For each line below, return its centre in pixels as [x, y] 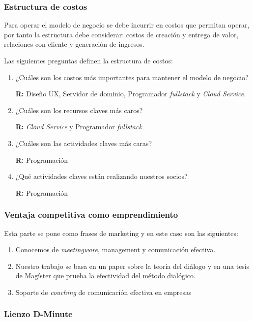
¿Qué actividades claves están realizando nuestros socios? [101, 176]
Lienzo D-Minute [38, 314]
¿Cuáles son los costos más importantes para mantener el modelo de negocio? [132, 77]
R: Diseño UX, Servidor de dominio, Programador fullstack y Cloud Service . [131, 94]
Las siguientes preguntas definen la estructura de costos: [88, 60]
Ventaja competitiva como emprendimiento [91, 215]
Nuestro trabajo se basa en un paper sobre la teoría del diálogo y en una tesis [132, 266]
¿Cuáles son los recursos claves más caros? [79, 110]
